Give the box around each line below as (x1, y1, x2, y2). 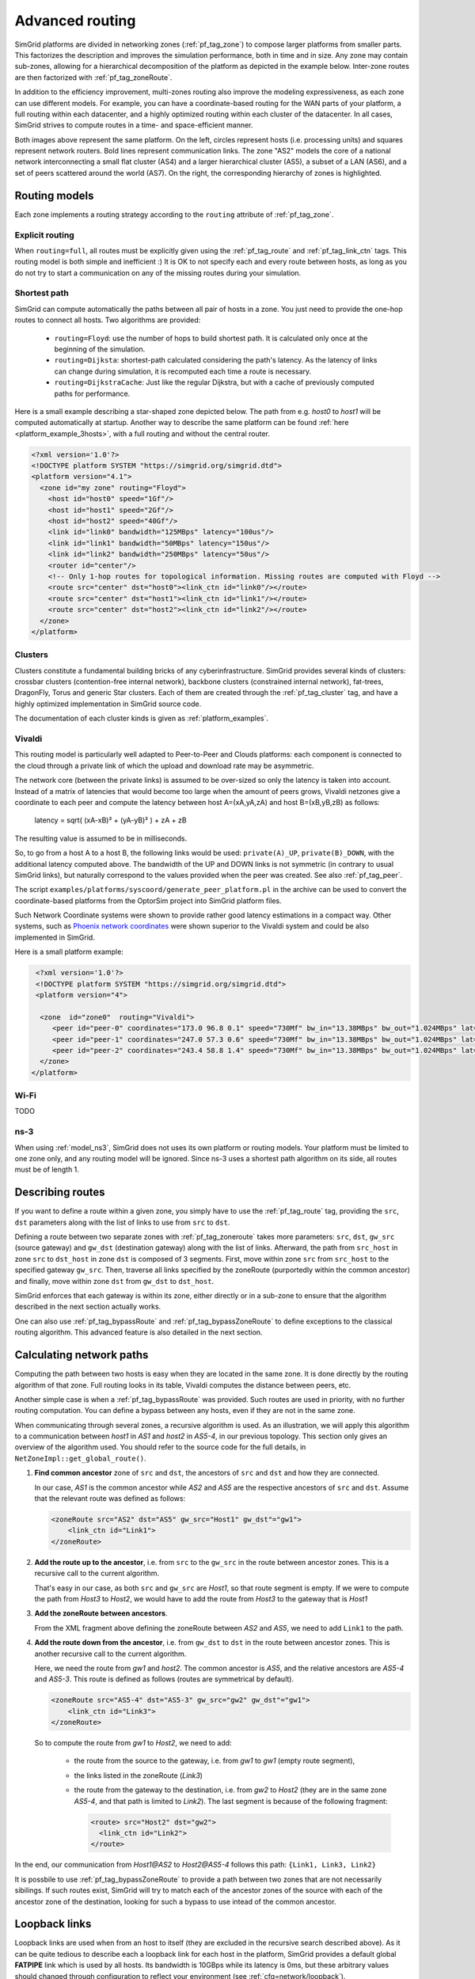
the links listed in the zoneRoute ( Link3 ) (74, 1770, 203, 1780)
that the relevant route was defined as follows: (34, 1494, 186, 1503)
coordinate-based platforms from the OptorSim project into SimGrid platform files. (14, 895, 283, 906)
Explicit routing (14, 230, 74, 241)
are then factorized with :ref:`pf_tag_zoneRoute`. (14, 72, 173, 82)
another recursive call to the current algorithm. (34, 1649, 187, 1658)
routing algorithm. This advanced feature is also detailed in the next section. (14, 1328, 263, 1337)
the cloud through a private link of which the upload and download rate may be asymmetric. (14, 761, 314, 770)
